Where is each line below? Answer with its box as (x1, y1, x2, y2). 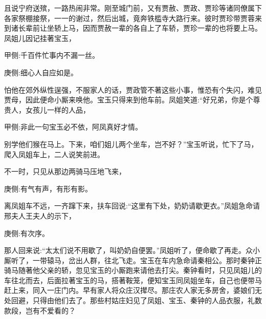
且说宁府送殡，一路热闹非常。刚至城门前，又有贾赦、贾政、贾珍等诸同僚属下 (4, 3, 262, 13)
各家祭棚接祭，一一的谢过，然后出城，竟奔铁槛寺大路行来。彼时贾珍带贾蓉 (4, 12, 255, 23)
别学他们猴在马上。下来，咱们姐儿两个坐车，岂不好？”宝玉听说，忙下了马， (4, 138, 258, 149)
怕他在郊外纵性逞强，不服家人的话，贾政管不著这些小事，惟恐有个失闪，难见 (4, 84, 262, 95)
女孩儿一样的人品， (25, 104, 90, 115)
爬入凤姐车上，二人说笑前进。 (4, 148, 104, 159)
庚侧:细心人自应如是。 (4, 67, 78, 77)
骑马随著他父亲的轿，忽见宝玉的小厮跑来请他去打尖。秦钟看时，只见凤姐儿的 (4, 265, 262, 275)
